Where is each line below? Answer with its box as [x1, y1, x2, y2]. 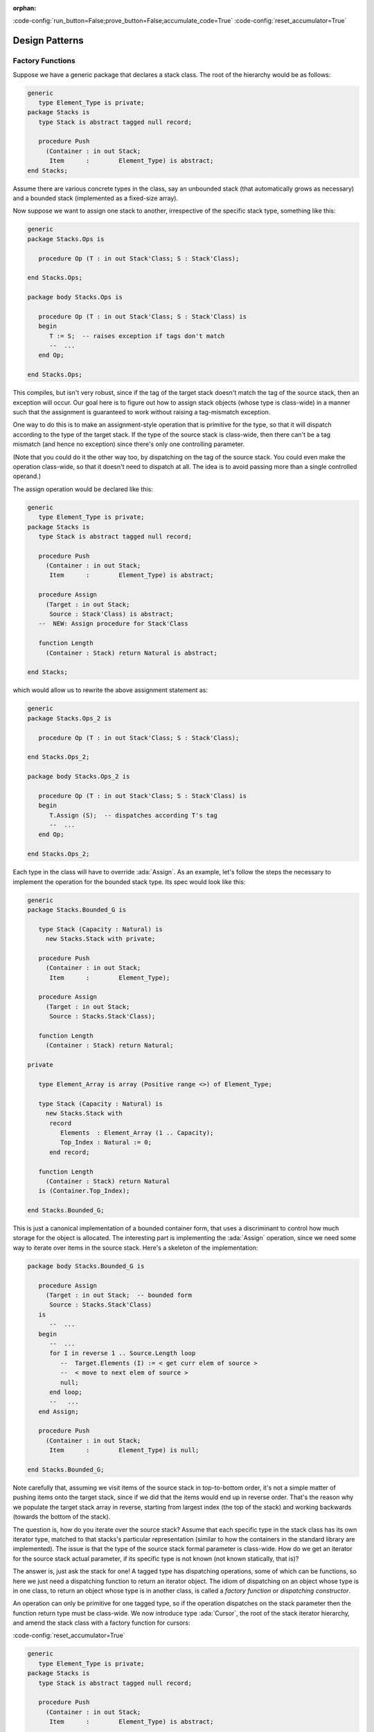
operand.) [12, 472, 42, 481]
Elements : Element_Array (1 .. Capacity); [60, 1129, 214, 1136]
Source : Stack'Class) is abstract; [49, 610, 174, 618]
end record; [49, 1148, 90, 1156]
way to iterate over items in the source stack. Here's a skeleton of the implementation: [12, 1244, 258, 1252]
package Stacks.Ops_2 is [27, 714, 112, 722]
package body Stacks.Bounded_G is [27, 1262, 145, 1270]
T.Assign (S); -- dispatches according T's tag [49, 811, 217, 819]
